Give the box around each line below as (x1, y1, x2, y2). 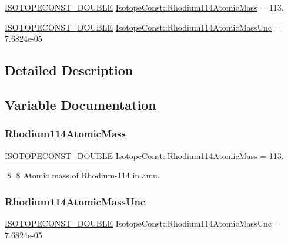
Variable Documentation (5, 95, 156, 113)
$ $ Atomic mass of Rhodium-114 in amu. (6, 169, 160, 181)
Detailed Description (5, 61, 133, 79)
